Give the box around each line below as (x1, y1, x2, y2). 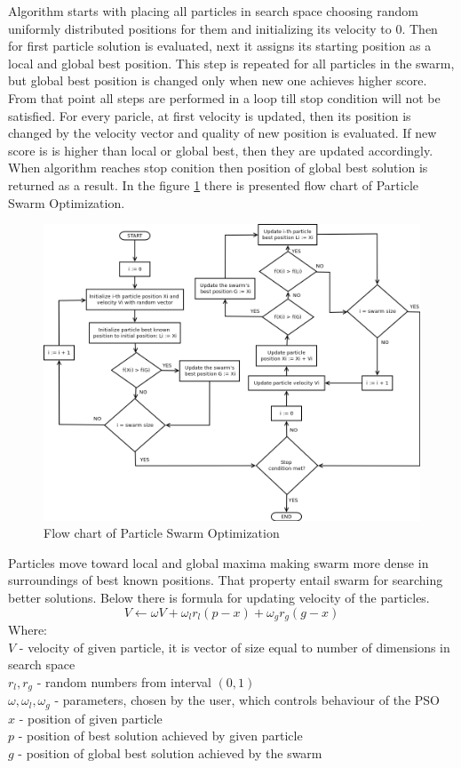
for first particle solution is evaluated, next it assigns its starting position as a (8, 36, 432, 55)
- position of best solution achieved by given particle (18, 726, 303, 745)
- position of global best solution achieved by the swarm (18, 743, 322, 762)
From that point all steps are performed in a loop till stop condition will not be (8, 88, 441, 107)
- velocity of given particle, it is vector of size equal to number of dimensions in (19, 637, 450, 656)
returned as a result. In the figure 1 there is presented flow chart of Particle (8, 175, 419, 194)
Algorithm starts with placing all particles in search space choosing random (8, 2, 418, 20)
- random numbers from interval (36, 672, 211, 691)
